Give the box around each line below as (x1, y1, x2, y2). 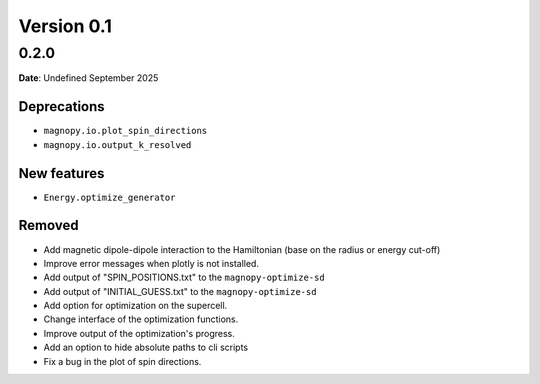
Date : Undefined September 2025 (18, 72, 159, 84)
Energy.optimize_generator (43, 191, 176, 203)
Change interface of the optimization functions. (43, 313, 239, 325)
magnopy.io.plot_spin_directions (43, 125, 208, 137)
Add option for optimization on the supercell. (43, 300, 228, 312)
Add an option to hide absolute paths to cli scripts (43, 341, 249, 354)
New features (18, 165, 105, 182)
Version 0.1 (18, 15, 112, 37)
